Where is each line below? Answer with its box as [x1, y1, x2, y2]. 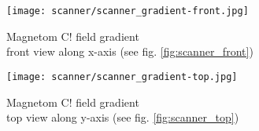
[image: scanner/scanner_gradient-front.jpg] [6, 5, 249, 16]
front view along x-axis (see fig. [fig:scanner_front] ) [6, 43, 253, 60]
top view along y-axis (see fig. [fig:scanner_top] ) [6, 109, 239, 126]
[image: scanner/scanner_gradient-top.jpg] [6, 71, 238, 82]
